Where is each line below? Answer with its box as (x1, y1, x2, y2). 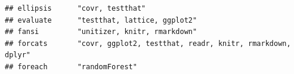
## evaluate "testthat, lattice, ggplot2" (5, 16, 197, 24)
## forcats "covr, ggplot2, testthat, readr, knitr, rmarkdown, (5, 39, 291, 48)
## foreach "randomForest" (5, 62, 137, 71)
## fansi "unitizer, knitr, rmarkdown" (5, 27, 197, 36)
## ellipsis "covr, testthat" (5, 4, 146, 13)
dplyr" (5, 51, 30, 60)
